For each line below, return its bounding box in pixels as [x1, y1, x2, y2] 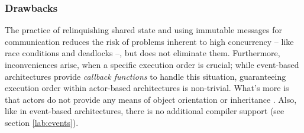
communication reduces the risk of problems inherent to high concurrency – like [5, 35, 294, 47]
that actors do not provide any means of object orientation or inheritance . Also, [5, 93, 297, 105]
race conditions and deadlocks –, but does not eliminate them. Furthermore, [5, 47, 280, 59]
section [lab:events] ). [5, 116, 79, 128]
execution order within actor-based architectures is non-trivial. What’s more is [5, 82, 289, 94]
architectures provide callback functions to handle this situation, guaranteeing [5, 70, 286, 82]
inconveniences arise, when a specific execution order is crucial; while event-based [5, 59, 299, 70]
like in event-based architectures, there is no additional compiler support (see [5, 105, 284, 117]
